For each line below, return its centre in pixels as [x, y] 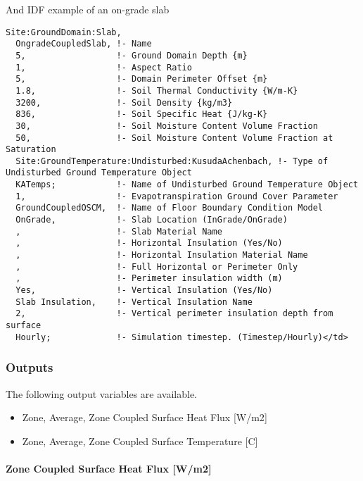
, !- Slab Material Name [119, 231]
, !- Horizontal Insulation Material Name [162, 255]
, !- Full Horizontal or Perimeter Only [157, 267]
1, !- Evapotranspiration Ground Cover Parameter [177, 196]
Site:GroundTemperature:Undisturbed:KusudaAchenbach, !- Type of [172, 161]
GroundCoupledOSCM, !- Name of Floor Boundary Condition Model [170, 208]
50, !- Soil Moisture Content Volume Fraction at [174, 138]
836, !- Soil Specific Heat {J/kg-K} [142, 114]
